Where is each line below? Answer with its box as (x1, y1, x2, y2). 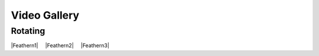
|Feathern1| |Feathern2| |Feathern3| (11, 42, 109, 49)
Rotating (11, 26, 45, 36)
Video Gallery (11, 9, 80, 22)
